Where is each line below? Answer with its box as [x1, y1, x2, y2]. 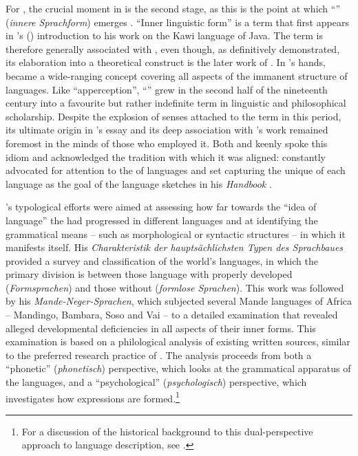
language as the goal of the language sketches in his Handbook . [6, 176, 272, 191]
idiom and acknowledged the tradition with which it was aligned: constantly [6, 149, 326, 164]
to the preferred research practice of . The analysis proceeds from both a [6, 347, 312, 362]
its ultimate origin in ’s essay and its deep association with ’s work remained [6, 122, 328, 137]
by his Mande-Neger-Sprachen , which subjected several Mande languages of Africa [6, 294, 352, 308]
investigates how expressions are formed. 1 [6, 389, 180, 405]
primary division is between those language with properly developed [6, 267, 293, 281]
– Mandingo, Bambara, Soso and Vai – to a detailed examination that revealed [6, 307, 338, 322]
